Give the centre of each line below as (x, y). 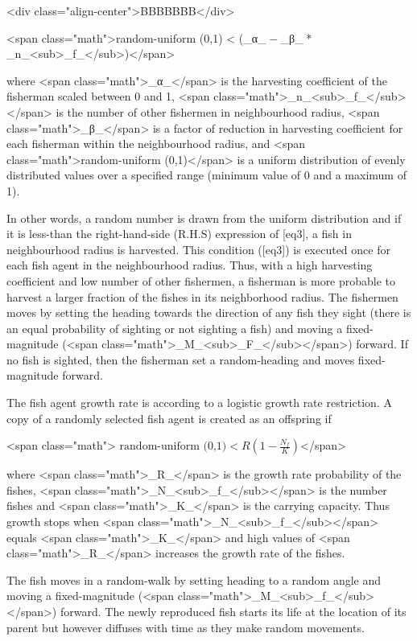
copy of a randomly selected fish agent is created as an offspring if (169, 418)
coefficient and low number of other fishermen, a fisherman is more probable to (201, 280)
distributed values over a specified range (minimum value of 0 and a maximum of (206, 175)
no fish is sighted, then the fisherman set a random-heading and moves (181, 359)
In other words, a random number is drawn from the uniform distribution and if (204, 218)
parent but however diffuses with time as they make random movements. (186, 627)
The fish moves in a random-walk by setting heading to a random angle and (194, 579)
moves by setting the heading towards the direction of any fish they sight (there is (209, 312)
